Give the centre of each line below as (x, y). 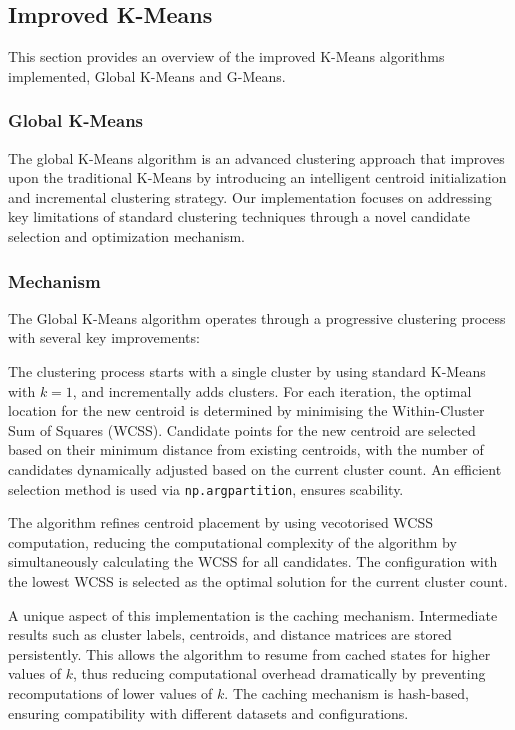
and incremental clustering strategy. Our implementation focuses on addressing (250, 196)
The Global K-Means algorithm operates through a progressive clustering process (257, 317)
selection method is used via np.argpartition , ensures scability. (206, 488)
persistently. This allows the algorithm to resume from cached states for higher (249, 653)
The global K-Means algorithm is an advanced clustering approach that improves (256, 157)
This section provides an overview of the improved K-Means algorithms (226, 56)
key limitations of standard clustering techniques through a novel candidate (239, 216)
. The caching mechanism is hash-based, (346, 692)
